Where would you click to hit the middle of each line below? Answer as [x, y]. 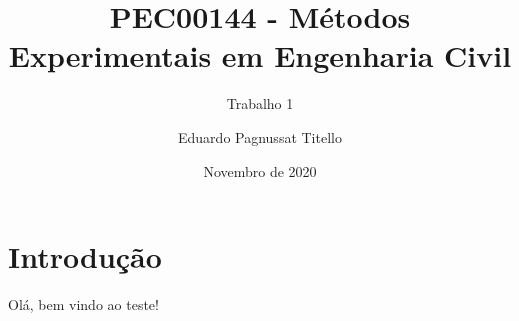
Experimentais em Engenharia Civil [260, 55]
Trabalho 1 [260, 103]
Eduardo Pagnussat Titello [260, 136]
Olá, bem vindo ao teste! [83, 304]
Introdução [85, 256]
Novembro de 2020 [260, 170]
